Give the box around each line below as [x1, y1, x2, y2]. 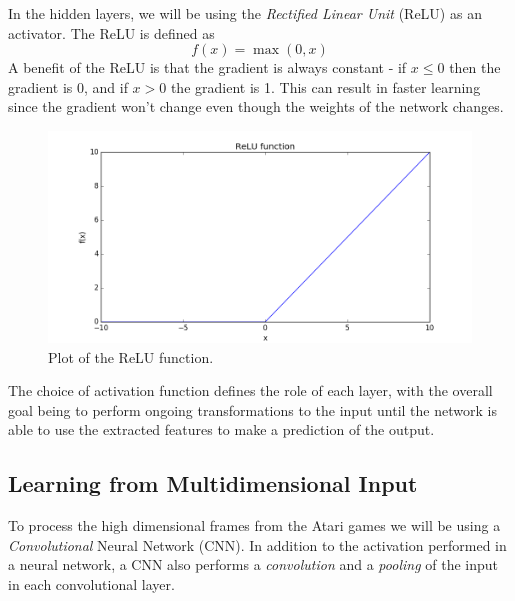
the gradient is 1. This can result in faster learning [170, 76, 481, 97]
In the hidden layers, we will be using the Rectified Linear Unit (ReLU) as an [8, 3, 482, 23]
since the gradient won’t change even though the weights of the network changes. [8, 96, 504, 117]
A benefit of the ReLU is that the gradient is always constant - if [8, 57, 407, 78]
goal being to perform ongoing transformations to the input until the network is [8, 399, 497, 420]
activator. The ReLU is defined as [8, 22, 215, 43]
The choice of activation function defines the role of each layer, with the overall [8, 380, 493, 401]
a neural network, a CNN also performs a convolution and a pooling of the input [8, 554, 498, 575]
